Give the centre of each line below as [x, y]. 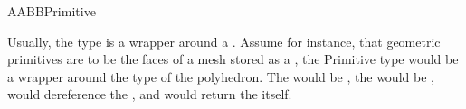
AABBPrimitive [52, 11]
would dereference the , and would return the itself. [150, 94]
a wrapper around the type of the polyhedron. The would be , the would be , [221, 76]
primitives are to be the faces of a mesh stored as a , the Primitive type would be [233, 59]
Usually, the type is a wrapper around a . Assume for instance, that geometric [224, 41]
